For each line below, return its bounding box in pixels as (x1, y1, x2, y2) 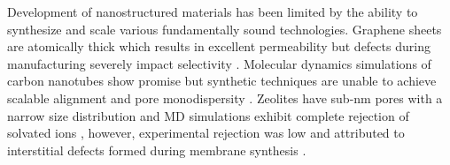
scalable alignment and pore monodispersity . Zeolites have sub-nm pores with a (7, 88, 443, 107)
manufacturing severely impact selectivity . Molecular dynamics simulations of (7, 54, 431, 72)
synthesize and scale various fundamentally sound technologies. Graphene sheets (7, 19, 442, 38)
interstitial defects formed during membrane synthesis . (7, 140, 306, 159)
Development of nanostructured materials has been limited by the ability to (7, 3, 418, 20)
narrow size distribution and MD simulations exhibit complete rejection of (7, 106, 409, 124)
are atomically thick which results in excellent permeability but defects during (7, 37, 431, 56)
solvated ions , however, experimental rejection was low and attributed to (7, 124, 405, 142)
